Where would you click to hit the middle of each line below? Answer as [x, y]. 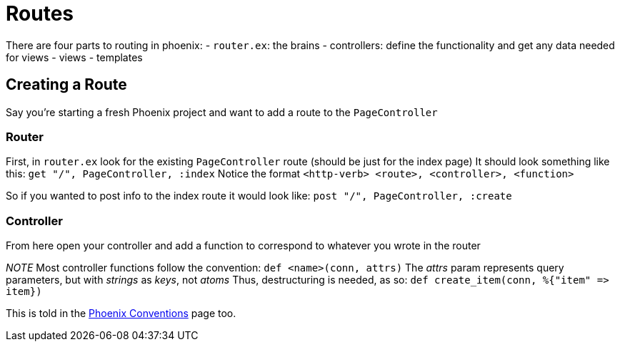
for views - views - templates [74, 57]
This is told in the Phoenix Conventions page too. [121, 314]
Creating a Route [66, 85]
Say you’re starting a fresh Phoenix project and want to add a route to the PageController [222, 112]
